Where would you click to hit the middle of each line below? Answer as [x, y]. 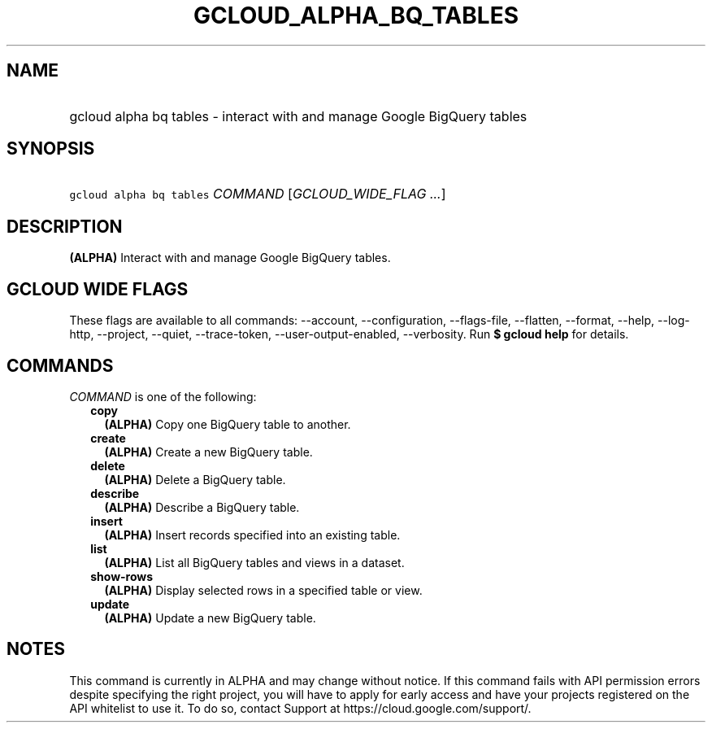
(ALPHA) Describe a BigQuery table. [202, 507]
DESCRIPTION [65, 226]
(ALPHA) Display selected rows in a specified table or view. [263, 590]
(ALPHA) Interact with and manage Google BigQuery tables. [230, 258]
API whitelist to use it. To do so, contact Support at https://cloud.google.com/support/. [300, 708]
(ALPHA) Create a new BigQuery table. [208, 452]
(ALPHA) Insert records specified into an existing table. [252, 535]
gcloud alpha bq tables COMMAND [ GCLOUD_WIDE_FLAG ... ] [258, 194]
